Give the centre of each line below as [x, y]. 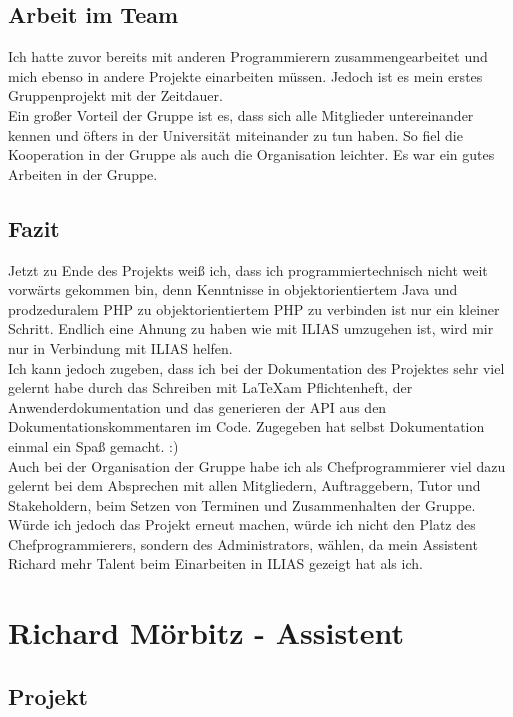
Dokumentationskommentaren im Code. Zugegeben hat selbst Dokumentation [246, 426]
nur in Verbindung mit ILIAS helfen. [120, 347]
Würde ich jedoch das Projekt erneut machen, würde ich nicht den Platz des [242, 524]
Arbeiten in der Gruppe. [83, 173]
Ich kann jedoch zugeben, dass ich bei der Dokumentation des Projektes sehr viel [256, 367]
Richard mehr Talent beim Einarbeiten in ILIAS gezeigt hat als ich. [215, 563]
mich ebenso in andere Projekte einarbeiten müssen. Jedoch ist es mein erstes [245, 75]
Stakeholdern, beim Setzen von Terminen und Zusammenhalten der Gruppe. [242, 504]
